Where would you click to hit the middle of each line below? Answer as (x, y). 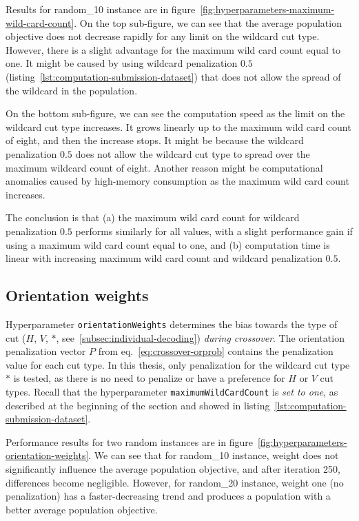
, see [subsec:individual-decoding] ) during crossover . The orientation (200, 337)
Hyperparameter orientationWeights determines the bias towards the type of (172, 324)
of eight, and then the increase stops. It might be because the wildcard (155, 140)
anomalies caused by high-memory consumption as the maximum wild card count (177, 181)
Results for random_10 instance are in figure (101, 9)
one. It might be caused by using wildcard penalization (122, 63)
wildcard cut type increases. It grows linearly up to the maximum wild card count (178, 126)
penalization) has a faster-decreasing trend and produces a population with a (168, 496)
